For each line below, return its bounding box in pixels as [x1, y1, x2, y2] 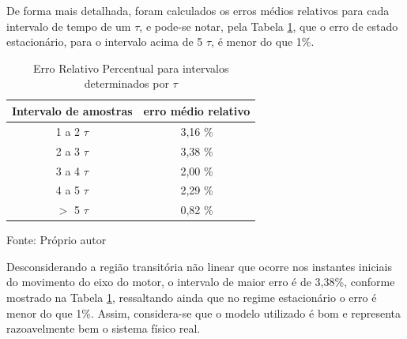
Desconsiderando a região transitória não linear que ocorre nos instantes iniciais [6, 258, 392, 274]
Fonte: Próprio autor [6, 232, 107, 248]
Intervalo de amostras [12, 102, 133, 119]
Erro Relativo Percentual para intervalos [32, 59, 229, 76]
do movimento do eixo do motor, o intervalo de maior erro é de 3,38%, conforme [6, 273, 395, 290]
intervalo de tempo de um [6, 17, 131, 34]
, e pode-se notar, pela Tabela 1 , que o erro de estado [139, 17, 398, 34]
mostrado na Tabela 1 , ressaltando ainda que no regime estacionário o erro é [6, 289, 377, 306]
